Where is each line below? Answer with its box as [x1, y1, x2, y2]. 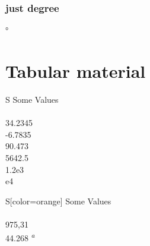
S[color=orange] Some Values [5, 194, 111, 207]
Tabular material [5, 59, 146, 83]
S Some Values [5, 93, 59, 105]
